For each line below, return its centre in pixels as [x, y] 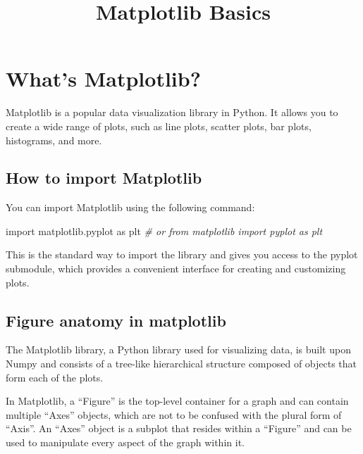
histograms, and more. [54, 140]
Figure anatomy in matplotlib [116, 320]
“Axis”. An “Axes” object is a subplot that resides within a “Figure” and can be [179, 428]
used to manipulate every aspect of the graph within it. [125, 442]
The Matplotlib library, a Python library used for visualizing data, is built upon [178, 349]
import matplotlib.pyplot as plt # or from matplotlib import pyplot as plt [164, 231]
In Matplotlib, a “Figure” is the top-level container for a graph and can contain [177, 401]
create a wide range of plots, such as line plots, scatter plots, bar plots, [159, 126]
